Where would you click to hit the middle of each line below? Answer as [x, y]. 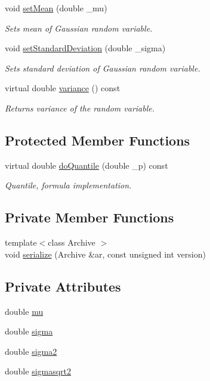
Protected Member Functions [98, 140]
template [21, 242]
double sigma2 [31, 351]
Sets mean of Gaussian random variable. [79, 28]
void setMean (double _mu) [56, 8]
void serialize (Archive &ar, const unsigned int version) [105, 254]
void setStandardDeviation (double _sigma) [85, 48]
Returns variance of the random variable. [80, 108]
